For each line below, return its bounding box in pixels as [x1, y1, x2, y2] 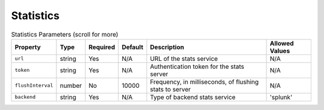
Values [269, 47, 290, 55]
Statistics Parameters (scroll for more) [11, 30, 119, 38]
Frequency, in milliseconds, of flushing [150, 78, 259, 86]
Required [88, 42, 115, 51]
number [59, 81, 82, 90]
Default [121, 42, 143, 51]
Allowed [269, 39, 294, 47]
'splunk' [269, 93, 293, 101]
